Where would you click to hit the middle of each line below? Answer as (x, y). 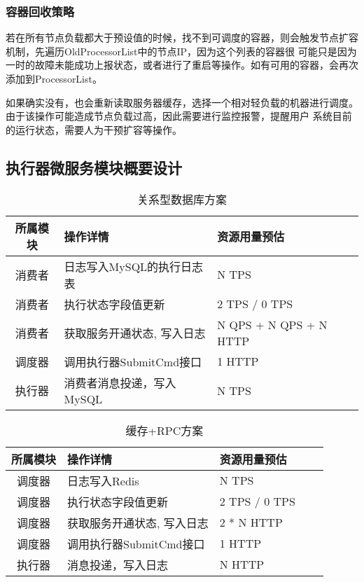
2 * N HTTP (251, 522)
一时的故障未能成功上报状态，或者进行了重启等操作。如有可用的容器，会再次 (182, 65)
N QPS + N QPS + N (272, 324)
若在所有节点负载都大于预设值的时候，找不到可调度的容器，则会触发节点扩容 (182, 37)
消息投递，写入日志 (118, 564)
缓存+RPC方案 (164, 430)
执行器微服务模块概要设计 (94, 167)
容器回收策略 (40, 11)
